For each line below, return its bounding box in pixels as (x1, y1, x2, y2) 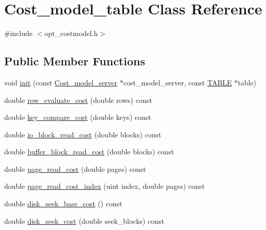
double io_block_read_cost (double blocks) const (4, 129, 162, 139)
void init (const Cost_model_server (4, 77, 118, 87)
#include (4, 28, 33, 39)
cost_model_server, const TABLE (123, 77, 232, 87)
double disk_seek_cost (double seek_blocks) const (4, 215, 165, 226)
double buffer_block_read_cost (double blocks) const (4, 146, 174, 157)
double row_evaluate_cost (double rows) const (4, 94, 152, 105)
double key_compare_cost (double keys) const (4, 112, 151, 122)
